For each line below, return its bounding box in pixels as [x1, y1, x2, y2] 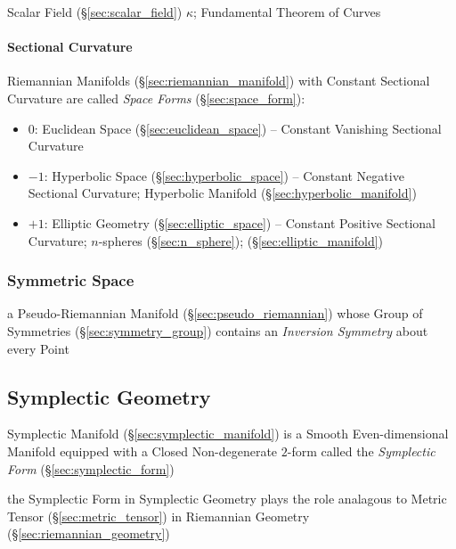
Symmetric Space [7, 269, 134, 291]
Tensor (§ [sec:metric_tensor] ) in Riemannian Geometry [7, 506, 310, 525]
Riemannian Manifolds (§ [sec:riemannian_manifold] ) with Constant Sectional [7, 71, 430, 90]
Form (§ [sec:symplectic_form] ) [7, 459, 175, 478]
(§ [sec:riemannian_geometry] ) [7, 524, 170, 543]
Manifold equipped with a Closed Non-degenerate [7, 441, 278, 460]
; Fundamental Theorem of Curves [192, 3, 381, 20]
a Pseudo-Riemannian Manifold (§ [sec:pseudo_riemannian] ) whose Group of [7, 304, 423, 323]
